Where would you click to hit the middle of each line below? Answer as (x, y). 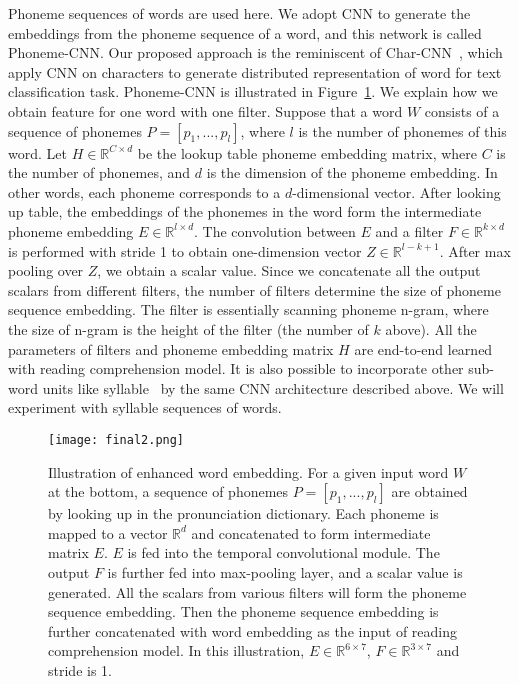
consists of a (462, 110)
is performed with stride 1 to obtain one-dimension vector (185, 250)
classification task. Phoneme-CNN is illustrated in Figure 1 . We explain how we (253, 91)
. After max (475, 250)
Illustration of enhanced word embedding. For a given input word (248, 471)
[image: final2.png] (116, 439)
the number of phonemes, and (99, 172)
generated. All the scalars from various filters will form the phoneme (257, 591)
